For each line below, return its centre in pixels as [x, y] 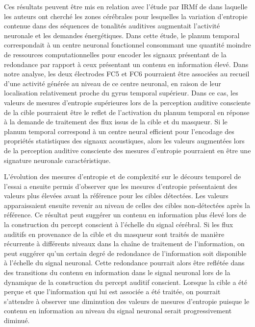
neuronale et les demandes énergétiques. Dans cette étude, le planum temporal [122, 35]
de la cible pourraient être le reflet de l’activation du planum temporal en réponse [127, 112]
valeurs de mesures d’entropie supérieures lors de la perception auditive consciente [127, 102]
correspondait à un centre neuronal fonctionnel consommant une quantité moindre [127, 45]
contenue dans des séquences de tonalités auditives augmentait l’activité [112, 26]
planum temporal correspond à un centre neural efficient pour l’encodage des [119, 131]
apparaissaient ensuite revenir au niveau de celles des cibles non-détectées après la [127, 205]
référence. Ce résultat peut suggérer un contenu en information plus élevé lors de [125, 215]
